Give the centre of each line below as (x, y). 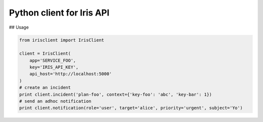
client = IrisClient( (45, 54)
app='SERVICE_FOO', (53, 60)
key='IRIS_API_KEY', (54, 67)
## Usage (19, 27)
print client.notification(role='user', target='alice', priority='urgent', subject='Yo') (131, 108)
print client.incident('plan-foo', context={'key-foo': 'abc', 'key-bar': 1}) (115, 94)
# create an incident (45, 88)
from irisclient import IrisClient (62, 40)
